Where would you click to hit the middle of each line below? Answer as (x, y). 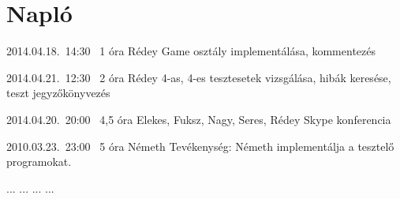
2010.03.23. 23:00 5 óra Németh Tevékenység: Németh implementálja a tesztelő (200, 146)
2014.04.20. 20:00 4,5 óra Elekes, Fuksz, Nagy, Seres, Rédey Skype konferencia (199, 119)
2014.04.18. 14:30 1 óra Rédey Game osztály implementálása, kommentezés (191, 51)
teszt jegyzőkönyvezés (58, 93)
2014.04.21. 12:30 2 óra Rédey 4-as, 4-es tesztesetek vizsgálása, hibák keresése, (199, 77)
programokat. (39, 161)
